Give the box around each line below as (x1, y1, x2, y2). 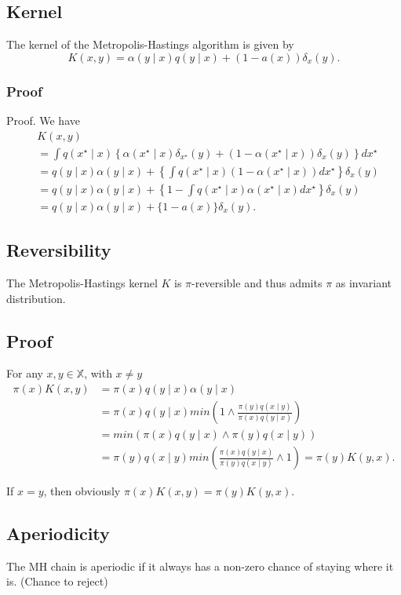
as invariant (335, 274, 392, 290)
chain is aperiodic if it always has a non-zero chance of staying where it (50, 557, 394, 574)
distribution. (6, 290, 66, 306)
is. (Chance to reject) (6, 573, 108, 590)
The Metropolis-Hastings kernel (6, 274, 158, 290)
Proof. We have (6, 112, 80, 129)
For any (6, 365, 43, 381)
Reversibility (6, 238, 111, 262)
